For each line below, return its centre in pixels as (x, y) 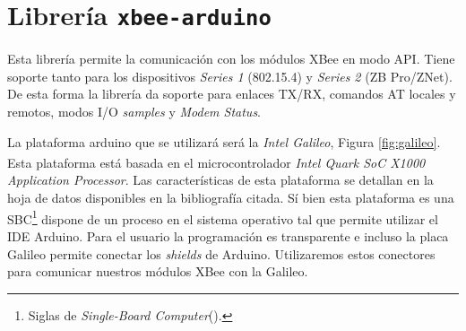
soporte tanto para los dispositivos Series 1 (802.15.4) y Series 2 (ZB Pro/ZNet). (230, 76)
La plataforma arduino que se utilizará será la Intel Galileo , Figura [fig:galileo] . (224, 141)
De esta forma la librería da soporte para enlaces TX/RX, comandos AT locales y (232, 94)
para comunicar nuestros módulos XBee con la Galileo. (158, 271)
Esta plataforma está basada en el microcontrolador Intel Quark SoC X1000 (216, 162)
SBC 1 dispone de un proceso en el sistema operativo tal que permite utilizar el (223, 217)
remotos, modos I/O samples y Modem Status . (134, 112)
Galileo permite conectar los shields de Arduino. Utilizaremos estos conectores (221, 253)
